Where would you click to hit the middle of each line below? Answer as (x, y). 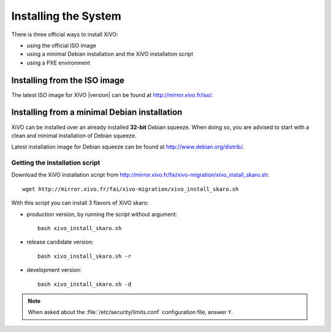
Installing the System (67, 16)
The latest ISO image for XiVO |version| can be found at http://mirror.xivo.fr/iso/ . (112, 95)
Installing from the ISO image (68, 80)
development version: (54, 270)
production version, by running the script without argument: (102, 214)
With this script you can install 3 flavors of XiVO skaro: (80, 203)
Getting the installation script (56, 163)
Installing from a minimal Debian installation (97, 113)
